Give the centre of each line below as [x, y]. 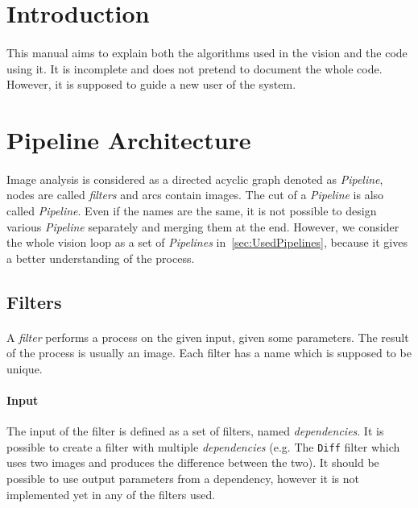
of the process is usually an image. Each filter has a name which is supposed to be [209, 353]
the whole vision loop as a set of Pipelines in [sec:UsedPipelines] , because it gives [207, 242]
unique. [25, 368]
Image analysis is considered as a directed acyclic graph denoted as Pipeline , [195, 179]
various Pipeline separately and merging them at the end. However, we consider [203, 226]
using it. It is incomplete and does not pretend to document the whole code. [195, 68]
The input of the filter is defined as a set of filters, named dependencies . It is [195, 431]
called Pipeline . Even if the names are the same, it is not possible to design [192, 210]
